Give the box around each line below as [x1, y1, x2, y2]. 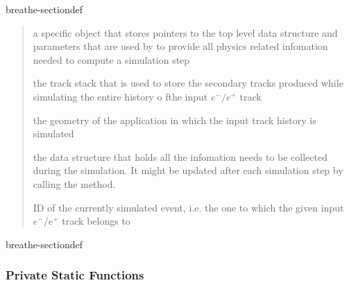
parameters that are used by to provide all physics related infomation [33, 39, 328, 53]
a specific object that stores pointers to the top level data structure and [33, 25, 338, 40]
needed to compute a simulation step [33, 52, 190, 67]
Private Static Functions [6, 266, 144, 284]
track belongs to [62, 214, 130, 228]
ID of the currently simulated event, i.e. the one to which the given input [33, 200, 344, 214]
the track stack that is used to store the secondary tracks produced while [33, 76, 343, 90]
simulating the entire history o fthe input [33, 89, 208, 103]
